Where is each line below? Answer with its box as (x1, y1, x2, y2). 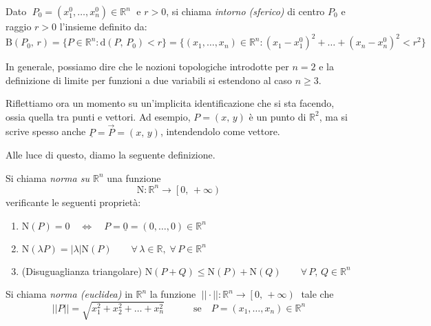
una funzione (107, 170, 161, 185)
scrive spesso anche (6, 124, 86, 139)
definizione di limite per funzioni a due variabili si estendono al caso (6, 72, 293, 87)
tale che (301, 287, 334, 301)
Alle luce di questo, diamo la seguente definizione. (6, 147, 215, 162)
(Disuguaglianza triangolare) (21, 263, 143, 278)
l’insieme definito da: (59, 19, 147, 33)
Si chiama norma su (6, 170, 90, 185)
